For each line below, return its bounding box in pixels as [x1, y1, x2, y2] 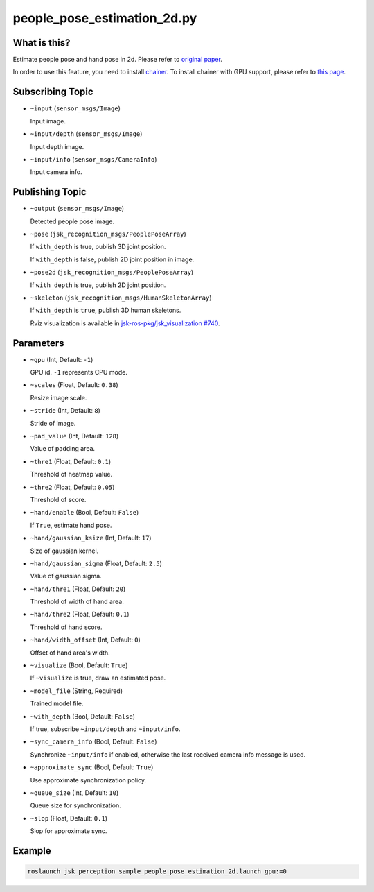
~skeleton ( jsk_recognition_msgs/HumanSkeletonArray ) [30, 293, 212, 302]
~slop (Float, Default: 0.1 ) [30, 814, 107, 822]
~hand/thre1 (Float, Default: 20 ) [30, 585, 126, 593]
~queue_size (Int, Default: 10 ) [30, 788, 119, 797]
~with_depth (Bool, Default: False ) [30, 712, 135, 721]
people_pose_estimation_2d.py [12, 10, 197, 26]
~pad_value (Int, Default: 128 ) [30, 431, 119, 440]
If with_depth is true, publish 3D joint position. [30, 243, 166, 251]
